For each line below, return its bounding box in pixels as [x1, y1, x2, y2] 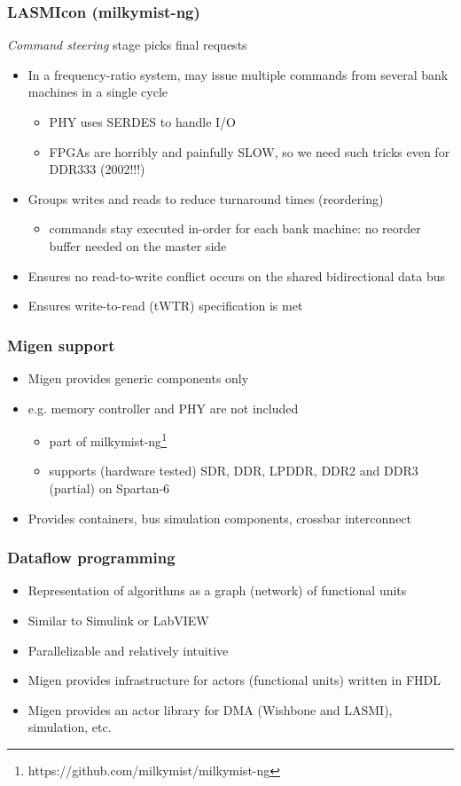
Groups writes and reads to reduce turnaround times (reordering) [27, 189, 384, 208]
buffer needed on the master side [49, 236, 227, 255]
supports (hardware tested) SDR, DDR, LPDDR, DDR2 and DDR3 [49, 461, 418, 480]
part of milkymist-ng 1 [49, 429, 167, 450]
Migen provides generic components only [27, 368, 249, 387]
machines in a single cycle [27, 83, 168, 101]
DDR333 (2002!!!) [49, 160, 145, 178]
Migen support [7, 334, 115, 356]
